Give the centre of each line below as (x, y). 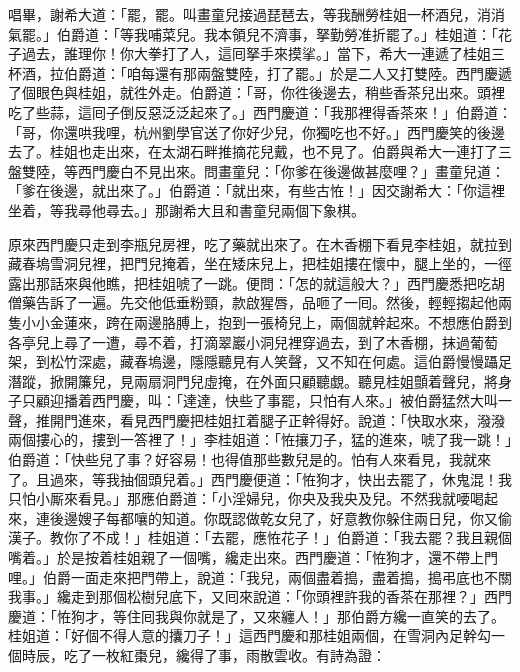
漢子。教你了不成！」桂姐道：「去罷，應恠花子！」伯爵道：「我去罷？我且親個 (260, 537)
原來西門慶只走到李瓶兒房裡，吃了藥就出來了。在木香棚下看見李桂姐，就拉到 (260, 243)
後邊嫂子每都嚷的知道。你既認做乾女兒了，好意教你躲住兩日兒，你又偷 (280, 517)
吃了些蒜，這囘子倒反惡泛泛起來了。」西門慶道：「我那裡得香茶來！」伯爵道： (260, 111)
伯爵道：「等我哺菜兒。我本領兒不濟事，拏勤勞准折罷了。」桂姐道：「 (277, 33)
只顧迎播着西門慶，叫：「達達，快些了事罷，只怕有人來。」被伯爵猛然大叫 (259, 400)
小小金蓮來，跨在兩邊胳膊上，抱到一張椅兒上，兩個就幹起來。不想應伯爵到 (266, 321)
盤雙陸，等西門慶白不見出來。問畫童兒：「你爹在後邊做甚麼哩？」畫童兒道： (256, 170)
